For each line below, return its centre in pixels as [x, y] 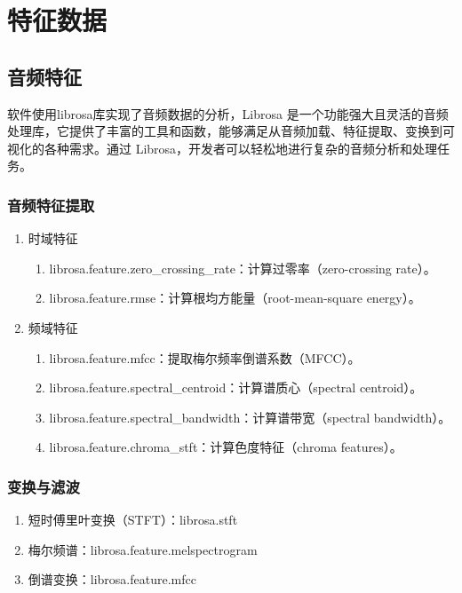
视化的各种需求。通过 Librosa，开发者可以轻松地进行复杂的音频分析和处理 [223, 148]
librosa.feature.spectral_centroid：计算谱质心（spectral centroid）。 [236, 387]
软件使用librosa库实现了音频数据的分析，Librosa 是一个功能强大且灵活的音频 [228, 113]
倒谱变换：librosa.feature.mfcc [112, 579]
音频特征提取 [51, 205]
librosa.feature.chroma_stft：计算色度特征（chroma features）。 [226, 447]
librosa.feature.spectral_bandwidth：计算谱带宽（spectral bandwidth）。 [250, 417]
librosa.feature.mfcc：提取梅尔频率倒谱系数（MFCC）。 [205, 357]
